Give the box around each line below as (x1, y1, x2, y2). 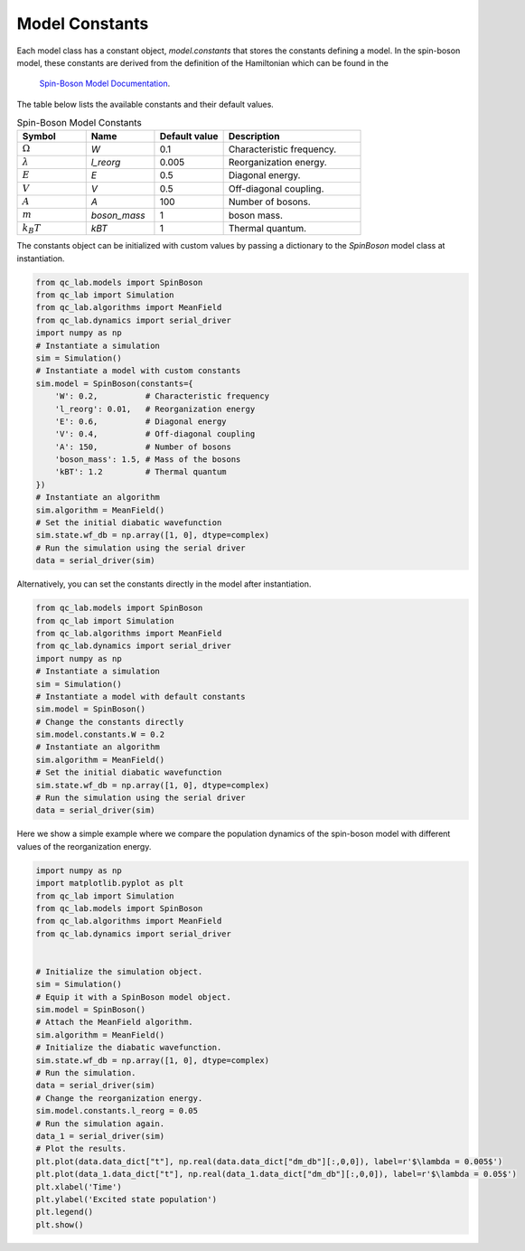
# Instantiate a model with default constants (35, 691, 246, 701)
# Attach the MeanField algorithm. (35, 1017, 193, 1028)
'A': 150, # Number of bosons (54, 441, 232, 452)
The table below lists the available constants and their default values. (16, 99, 275, 109)
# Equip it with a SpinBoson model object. (35, 992, 232, 1002)
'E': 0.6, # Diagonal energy (54, 416, 227, 427)
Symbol (22, 130, 56, 143)
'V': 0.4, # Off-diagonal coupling (54, 429, 256, 439)
